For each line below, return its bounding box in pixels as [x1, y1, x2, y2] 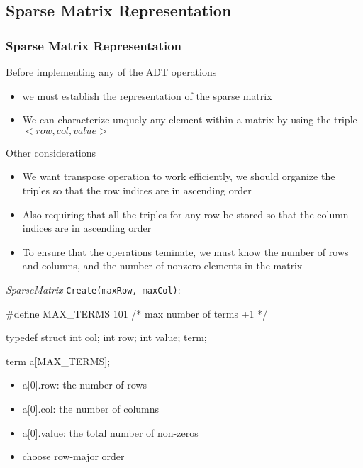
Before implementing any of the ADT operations [6, 65, 217, 79]
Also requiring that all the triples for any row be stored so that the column [22, 206, 349, 221]
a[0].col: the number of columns [22, 401, 160, 416]
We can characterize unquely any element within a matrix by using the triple [22, 112, 357, 127]
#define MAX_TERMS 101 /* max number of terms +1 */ [6, 306, 268, 321]
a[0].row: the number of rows [22, 377, 147, 392]
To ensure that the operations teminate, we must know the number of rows [22, 244, 349, 259]
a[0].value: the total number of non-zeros [22, 425, 199, 440]
